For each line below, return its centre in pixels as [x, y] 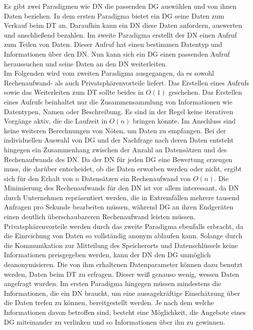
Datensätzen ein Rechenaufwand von [136, 178]
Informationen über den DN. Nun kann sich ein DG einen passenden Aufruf [117, 53]
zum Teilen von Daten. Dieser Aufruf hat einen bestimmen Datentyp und [113, 44]
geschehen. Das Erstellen [205, 92]
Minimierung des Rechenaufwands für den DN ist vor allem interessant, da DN [121, 188]
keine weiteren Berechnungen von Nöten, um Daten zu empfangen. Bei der [115, 130]
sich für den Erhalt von [38, 178]
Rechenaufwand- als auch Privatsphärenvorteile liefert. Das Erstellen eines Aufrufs [126, 82]
